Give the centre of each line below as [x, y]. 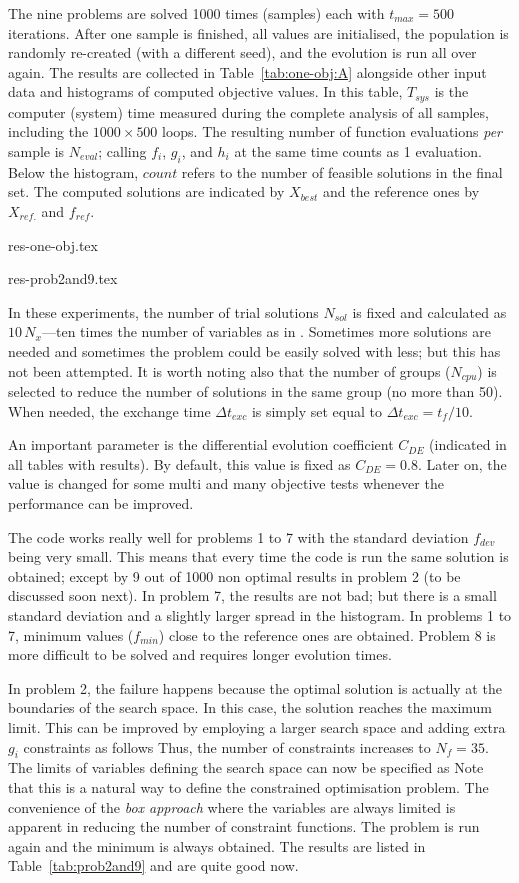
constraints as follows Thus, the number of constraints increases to [227, 746]
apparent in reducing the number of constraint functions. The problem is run [244, 826]
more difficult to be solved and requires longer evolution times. [200, 654]
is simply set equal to [316, 410]
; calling [122, 151]
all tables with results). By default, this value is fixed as [179, 463]
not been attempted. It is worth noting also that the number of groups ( [229, 370]
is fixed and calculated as [429, 311]
